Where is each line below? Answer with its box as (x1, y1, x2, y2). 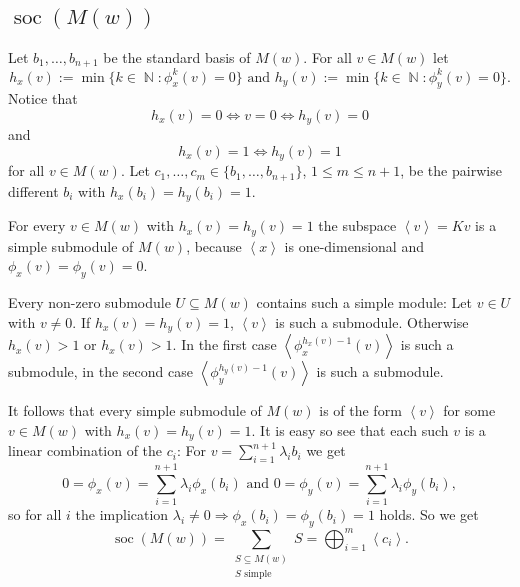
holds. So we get (379, 504, 479, 525)
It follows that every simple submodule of (8, 400, 262, 421)
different (8, 180, 59, 201)
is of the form (319, 400, 402, 421)
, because (186, 235, 242, 256)
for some (443, 400, 496, 421)
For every (8, 215, 66, 236)
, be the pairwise (400, 160, 502, 181)
